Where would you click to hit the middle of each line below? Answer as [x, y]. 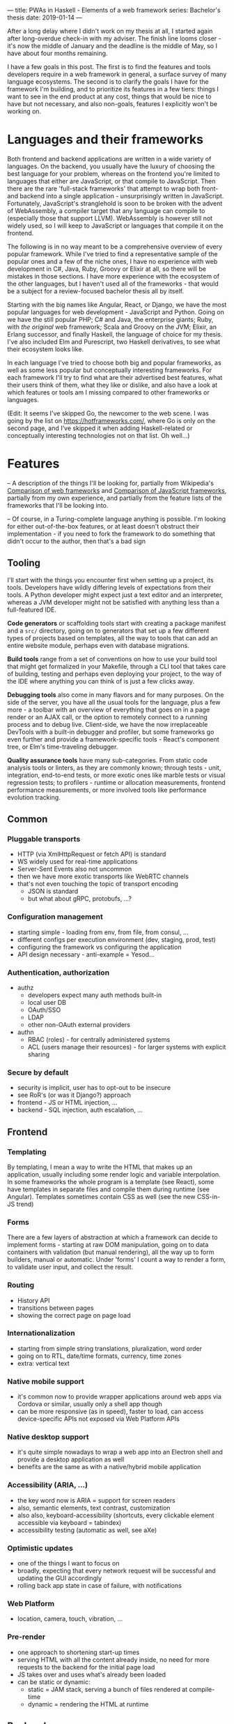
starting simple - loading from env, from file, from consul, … [103, 932]
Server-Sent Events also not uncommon [75, 869]
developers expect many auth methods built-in [95, 995]
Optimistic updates [40, 1548]
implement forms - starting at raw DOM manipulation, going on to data [108, 1245]
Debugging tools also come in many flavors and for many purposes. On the [116, 695]
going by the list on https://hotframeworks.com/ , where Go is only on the [111, 420]
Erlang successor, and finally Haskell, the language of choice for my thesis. [115, 334]
